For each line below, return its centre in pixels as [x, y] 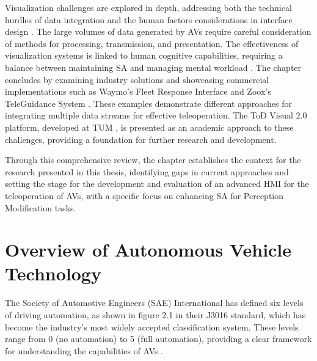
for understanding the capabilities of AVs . [84, 350]
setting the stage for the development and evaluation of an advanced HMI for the [157, 184]
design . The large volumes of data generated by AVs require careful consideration [158, 31]
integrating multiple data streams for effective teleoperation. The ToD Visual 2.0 [156, 115]
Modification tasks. [41, 207]
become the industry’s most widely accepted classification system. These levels [152, 326]
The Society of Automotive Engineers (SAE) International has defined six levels [154, 303]
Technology [53, 273]
